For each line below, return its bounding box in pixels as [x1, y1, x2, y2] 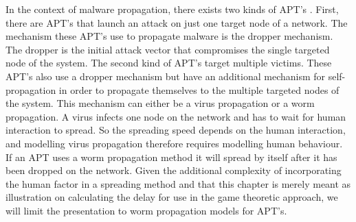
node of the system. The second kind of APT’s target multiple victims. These [5, 56, 332, 70]
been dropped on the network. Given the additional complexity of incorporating [5, 163, 342, 177]
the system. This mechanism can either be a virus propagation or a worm [5, 96, 315, 110]
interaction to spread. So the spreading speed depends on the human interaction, [5, 123, 346, 137]
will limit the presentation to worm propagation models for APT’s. [5, 203, 287, 217]
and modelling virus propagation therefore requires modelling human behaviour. [5, 136, 343, 150]
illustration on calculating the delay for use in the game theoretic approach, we [5, 190, 338, 204]
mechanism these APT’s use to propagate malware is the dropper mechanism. [5, 29, 333, 43]
